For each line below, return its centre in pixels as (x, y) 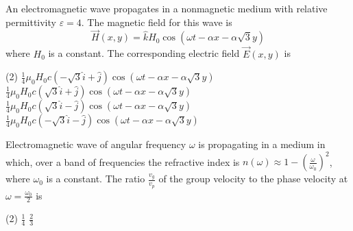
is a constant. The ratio (96, 179)
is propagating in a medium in (262, 144)
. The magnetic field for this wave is (157, 22)
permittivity (31, 22)
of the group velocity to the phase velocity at (253, 179)
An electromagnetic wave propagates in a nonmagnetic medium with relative (167, 8)
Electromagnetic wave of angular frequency (96, 144)
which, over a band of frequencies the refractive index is (123, 161)
